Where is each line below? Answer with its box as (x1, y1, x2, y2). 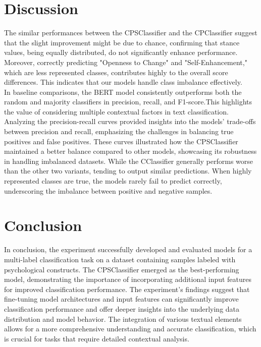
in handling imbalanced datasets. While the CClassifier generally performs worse (4, 155, 253, 166)
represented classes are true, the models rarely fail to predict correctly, (4, 176, 222, 186)
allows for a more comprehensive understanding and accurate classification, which (4, 323, 256, 334)
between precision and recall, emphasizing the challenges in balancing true (4, 126, 234, 137)
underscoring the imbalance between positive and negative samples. (4, 185, 213, 196)
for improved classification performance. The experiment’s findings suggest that (4, 283, 250, 294)
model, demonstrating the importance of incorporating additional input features (4, 274, 252, 284)
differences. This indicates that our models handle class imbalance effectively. (4, 77, 242, 87)
